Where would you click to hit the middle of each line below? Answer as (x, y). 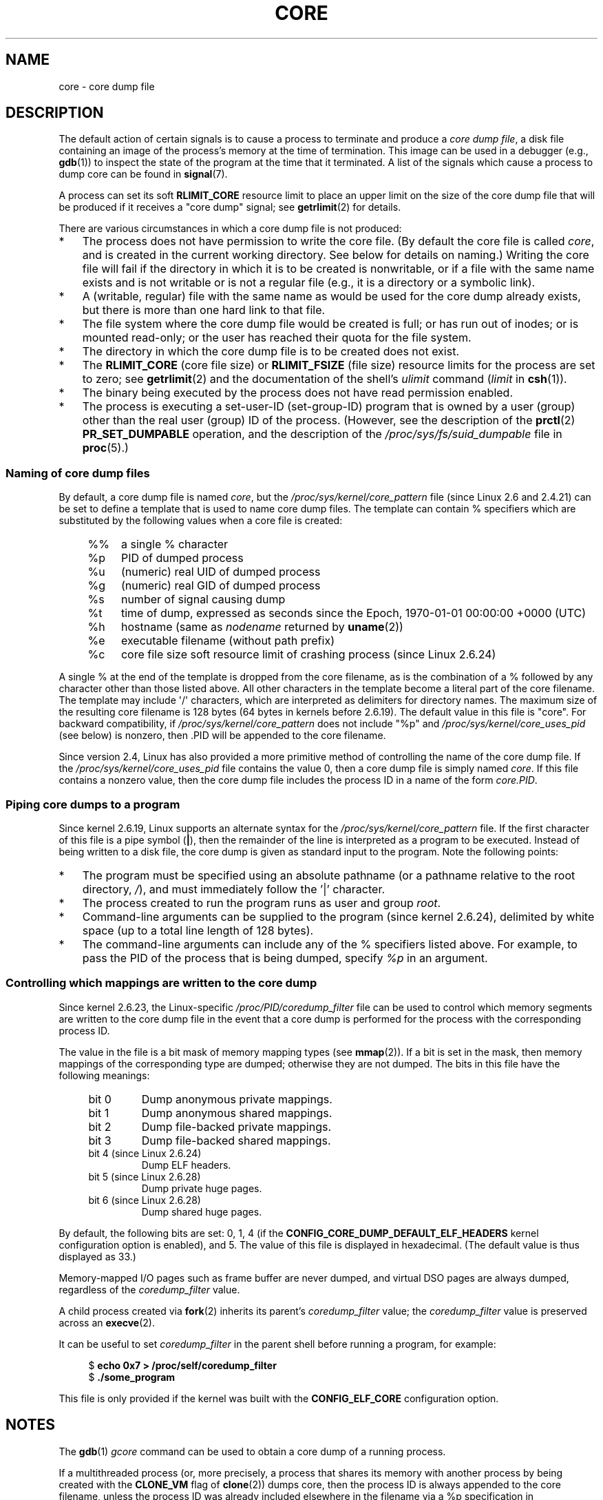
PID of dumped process (182, 558)
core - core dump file (107, 86)
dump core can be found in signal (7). (143, 174)
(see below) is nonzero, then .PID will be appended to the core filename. (222, 736)
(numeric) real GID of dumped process (221, 586)
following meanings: (104, 1075)
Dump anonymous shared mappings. (237, 1113)
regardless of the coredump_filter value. (149, 1289)
